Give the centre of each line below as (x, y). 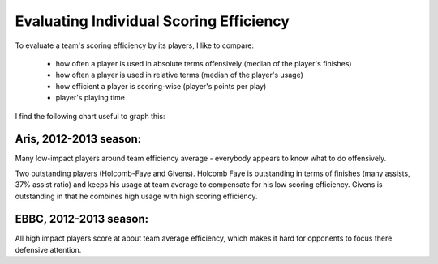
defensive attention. (48, 249)
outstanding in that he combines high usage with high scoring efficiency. (137, 196)
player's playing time (90, 98)
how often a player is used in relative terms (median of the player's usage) (180, 75)
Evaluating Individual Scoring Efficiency (152, 21)
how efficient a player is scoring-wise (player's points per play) (161, 86)
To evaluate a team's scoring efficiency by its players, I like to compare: (135, 45)
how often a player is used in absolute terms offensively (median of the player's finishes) (204, 63)
